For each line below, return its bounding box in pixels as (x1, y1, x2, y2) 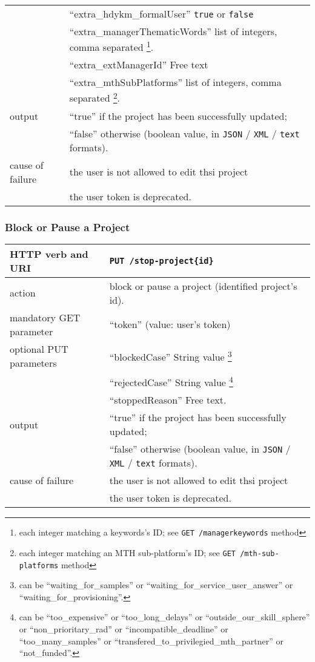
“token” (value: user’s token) (109, 317, 231, 332)
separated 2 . (69, 89, 121, 105)
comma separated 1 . (69, 38, 154, 54)
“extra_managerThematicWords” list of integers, (69, 24, 277, 38)
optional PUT (10, 341, 68, 356)
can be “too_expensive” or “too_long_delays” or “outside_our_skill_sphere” (19, 611, 310, 623)
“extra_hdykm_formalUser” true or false (69, 7, 254, 21)
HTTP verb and (10, 246, 88, 261)
